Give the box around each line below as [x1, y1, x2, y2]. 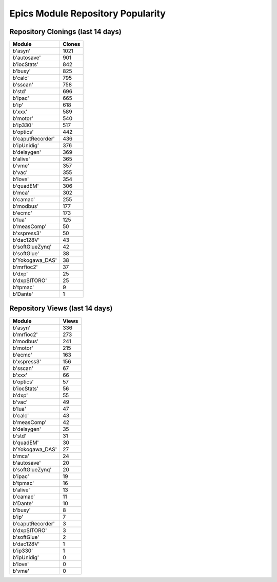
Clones [62, 41, 81, 48]
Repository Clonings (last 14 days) [9, 27, 122, 36]
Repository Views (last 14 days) [9, 304, 113, 313]
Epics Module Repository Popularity [9, 8, 166, 19]
